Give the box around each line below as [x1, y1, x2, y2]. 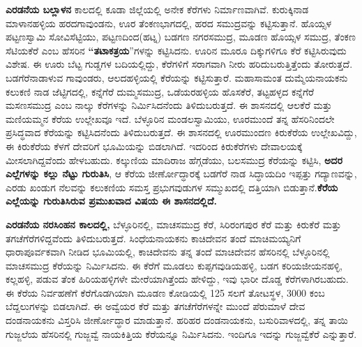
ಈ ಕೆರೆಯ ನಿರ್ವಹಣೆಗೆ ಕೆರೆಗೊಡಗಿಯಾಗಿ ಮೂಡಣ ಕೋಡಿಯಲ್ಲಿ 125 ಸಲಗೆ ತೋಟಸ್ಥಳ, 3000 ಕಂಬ [6, 285, 325, 300]
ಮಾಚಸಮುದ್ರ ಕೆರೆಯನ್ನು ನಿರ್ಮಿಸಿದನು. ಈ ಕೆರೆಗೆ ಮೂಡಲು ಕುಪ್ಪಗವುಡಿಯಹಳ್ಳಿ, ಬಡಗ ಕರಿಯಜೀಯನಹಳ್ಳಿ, [6, 258, 342, 272]
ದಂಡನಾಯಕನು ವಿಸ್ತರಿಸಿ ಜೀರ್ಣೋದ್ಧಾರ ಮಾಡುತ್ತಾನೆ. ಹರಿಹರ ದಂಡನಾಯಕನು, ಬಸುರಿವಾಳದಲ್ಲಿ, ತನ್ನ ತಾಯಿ [6, 313, 348, 327]
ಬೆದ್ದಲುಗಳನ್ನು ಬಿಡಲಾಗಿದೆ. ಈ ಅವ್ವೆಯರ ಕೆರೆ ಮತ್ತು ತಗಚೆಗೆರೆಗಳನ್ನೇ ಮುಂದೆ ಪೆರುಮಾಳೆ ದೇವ [6, 299, 306, 313]
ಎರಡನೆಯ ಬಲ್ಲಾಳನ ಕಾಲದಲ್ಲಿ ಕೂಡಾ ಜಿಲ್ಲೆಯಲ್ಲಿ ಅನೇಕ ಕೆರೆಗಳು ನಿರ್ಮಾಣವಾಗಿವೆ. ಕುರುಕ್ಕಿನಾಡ [6, 2, 309, 16]
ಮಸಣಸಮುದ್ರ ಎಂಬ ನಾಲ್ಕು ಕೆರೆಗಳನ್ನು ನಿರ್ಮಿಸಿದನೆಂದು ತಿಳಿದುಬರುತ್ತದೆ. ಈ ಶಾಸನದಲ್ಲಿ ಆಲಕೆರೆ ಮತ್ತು [6, 98, 332, 112]
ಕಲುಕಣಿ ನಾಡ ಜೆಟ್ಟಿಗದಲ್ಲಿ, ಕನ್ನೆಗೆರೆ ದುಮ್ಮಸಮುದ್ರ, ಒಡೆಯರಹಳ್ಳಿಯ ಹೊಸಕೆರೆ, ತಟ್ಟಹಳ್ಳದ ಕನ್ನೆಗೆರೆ [6, 84, 314, 98]
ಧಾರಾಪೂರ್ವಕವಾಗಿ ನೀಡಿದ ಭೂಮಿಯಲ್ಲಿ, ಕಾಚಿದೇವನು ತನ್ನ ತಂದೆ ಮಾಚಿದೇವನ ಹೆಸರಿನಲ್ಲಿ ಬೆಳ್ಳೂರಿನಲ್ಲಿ [6, 244, 330, 259]
